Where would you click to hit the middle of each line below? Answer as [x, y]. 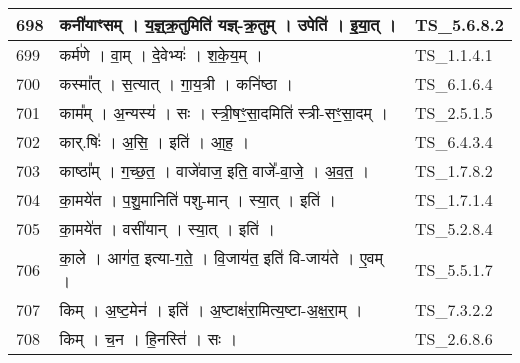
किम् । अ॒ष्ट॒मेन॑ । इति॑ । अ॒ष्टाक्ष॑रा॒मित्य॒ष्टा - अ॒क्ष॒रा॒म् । [211, 309]
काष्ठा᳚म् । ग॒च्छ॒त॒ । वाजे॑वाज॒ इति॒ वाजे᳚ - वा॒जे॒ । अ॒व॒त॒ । [214, 170]
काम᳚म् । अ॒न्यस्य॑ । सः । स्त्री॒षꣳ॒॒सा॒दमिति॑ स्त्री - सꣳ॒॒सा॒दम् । [223, 112]
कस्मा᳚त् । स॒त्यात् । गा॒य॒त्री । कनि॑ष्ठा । [176, 83]
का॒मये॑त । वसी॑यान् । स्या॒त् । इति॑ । [167, 228]
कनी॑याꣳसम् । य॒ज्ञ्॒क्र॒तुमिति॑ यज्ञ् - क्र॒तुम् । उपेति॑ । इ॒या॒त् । [228, 24]
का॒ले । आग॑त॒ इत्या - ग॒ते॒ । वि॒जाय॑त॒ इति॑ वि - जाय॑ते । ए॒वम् [221, 257]
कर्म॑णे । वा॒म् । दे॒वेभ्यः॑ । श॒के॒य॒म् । [161, 54]
